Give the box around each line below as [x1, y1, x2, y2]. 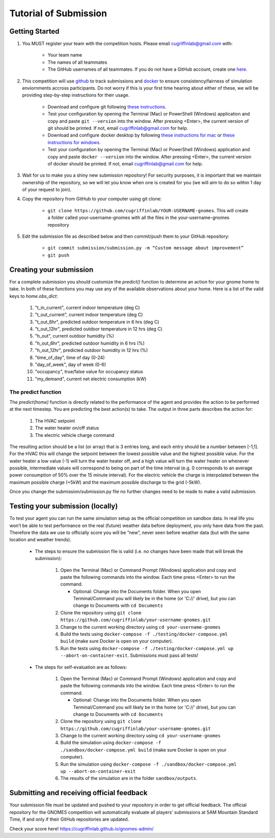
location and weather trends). [9, 537, 71, 543]
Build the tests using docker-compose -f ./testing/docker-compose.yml [60, 631, 228, 637]
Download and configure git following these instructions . [47, 103, 167, 109]
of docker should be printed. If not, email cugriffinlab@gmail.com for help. [47, 160, 203, 166]
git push [47, 252, 70, 258]
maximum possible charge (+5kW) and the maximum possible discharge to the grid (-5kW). [9, 479, 202, 485]
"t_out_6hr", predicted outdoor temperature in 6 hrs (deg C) [35, 319, 159, 325]
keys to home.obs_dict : [9, 293, 58, 299]
